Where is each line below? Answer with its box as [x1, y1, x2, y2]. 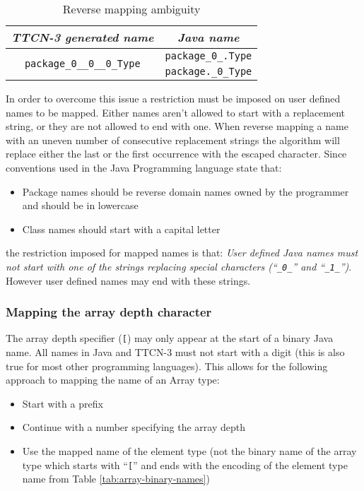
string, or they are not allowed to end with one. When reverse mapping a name [6, 119, 348, 134]
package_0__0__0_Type [24, 58, 141, 69]
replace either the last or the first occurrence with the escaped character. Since [6, 146, 347, 161]
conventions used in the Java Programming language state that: [6, 160, 282, 174]
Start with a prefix [22, 396, 103, 410]
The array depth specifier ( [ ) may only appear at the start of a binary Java [6, 331, 334, 345]
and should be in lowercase [22, 198, 139, 213]
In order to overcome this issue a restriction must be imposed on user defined [6, 91, 341, 105]
